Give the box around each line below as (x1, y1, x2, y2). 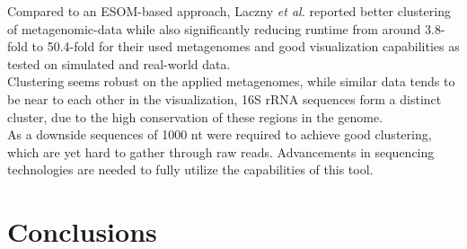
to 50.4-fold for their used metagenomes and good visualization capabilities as (31, 37, 460, 56)
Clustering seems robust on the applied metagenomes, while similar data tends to (7, 72, 455, 91)
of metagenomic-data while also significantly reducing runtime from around (7, 19, 421, 38)
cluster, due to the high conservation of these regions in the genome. (7, 107, 383, 126)
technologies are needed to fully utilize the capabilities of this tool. (7, 160, 374, 179)
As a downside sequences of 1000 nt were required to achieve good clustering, (7, 125, 432, 144)
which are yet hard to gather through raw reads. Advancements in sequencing (7, 142, 435, 161)
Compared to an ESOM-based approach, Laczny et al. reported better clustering (7, 2, 451, 20)
